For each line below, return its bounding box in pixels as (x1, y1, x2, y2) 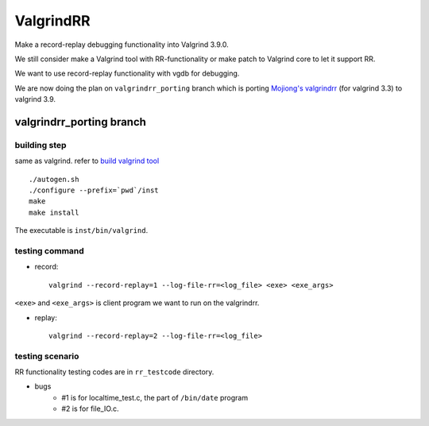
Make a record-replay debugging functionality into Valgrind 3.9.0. (14, 40, 230, 49)
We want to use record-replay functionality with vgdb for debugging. (14, 68, 240, 79)
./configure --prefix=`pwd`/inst (29, 186, 159, 195)
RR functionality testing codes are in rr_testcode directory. (14, 367, 214, 377)
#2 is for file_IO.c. (61, 404, 119, 413)
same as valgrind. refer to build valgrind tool (14, 156, 160, 166)
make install (29, 207, 79, 217)
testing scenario (14, 350, 79, 362)
